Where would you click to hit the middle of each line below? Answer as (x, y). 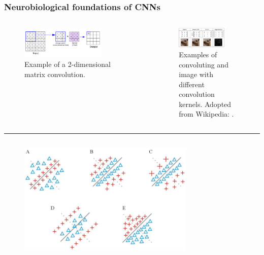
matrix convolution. (55, 74)
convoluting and (204, 64)
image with (196, 74)
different (192, 84)
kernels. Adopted (205, 104)
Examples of (198, 54)
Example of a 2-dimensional (68, 64)
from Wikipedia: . (206, 114)
